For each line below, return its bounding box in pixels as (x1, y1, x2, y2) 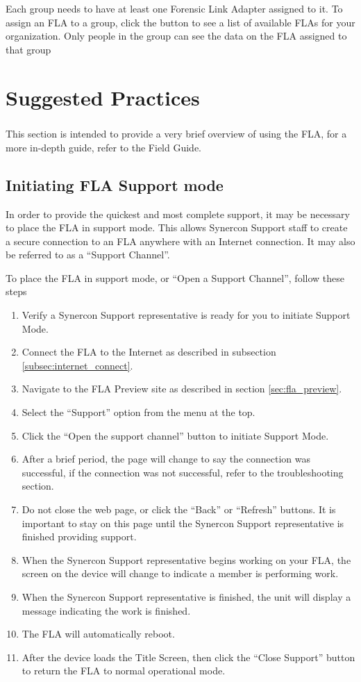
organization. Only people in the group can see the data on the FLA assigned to (6, 28, 347, 43)
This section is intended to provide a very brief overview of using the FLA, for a (6, 126, 347, 141)
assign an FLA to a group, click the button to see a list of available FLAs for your (6, 15, 355, 29)
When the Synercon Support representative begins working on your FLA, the (22, 552, 351, 567)
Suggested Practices (6, 83, 200, 111)
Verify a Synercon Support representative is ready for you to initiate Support (22, 308, 351, 322)
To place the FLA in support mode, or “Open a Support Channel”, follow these (6, 270, 344, 285)
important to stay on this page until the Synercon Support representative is (22, 515, 344, 530)
